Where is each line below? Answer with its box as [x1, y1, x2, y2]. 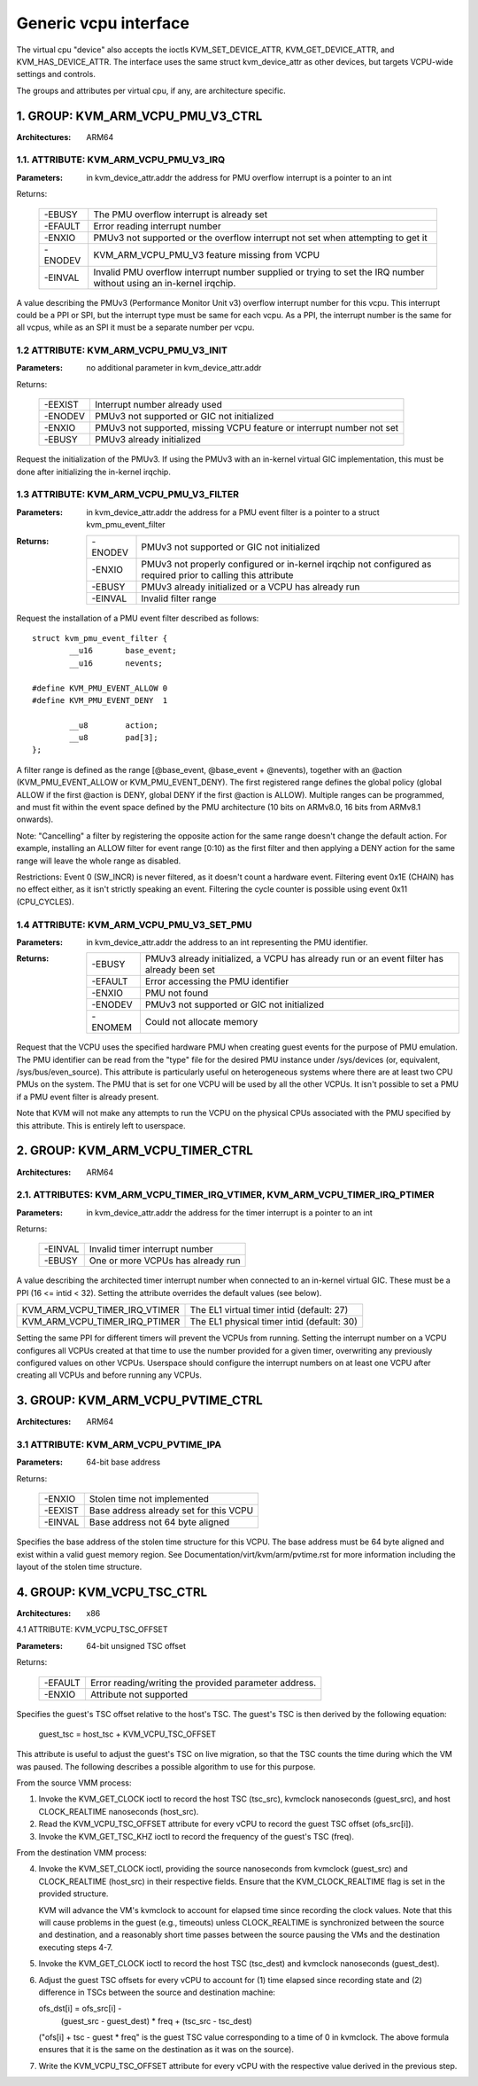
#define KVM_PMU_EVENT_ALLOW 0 [32, 683, 168, 693]
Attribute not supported [89, 1688, 189, 1700]
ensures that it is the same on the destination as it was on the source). [38, 2044, 294, 2055]
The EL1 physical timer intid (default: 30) [189, 1316, 358, 1328]
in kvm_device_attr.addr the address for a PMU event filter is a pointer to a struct [86, 506, 380, 518]
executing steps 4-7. [38, 1941, 113, 1952]
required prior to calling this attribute [141, 568, 294, 581]
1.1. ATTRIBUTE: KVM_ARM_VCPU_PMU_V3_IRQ [16, 153, 226, 166]
